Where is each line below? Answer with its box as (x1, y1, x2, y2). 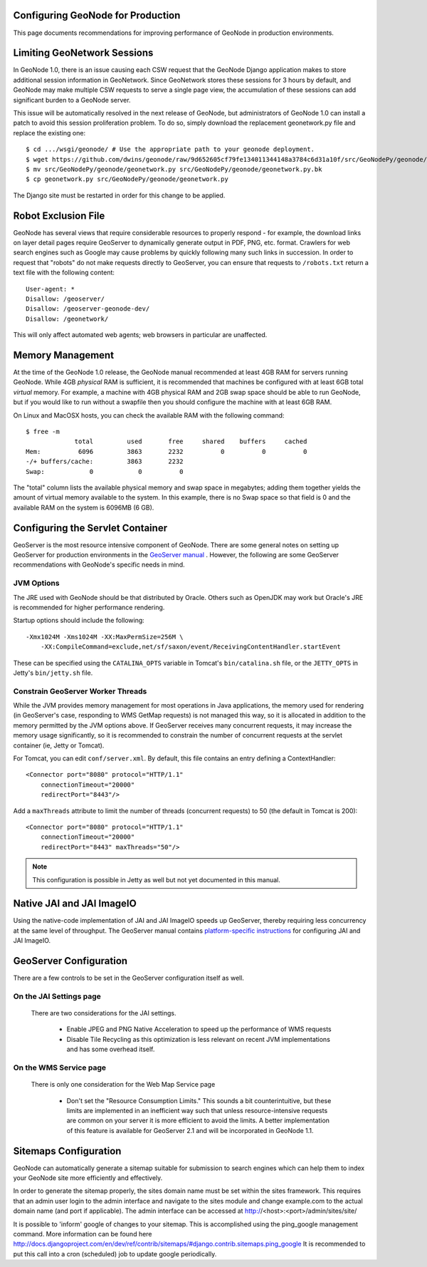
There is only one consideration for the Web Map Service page (31, 1080, 216, 1089)
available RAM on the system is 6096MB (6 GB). (13, 503, 154, 512)
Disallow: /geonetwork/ (26, 314, 109, 323)
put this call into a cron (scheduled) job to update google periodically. (13, 1249, 217, 1258)
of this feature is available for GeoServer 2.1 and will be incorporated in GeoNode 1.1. (66, 1126, 314, 1134)
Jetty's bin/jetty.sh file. (13, 668, 93, 677)
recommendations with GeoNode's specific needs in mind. (13, 560, 185, 569)
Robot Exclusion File (13, 210, 105, 222)
